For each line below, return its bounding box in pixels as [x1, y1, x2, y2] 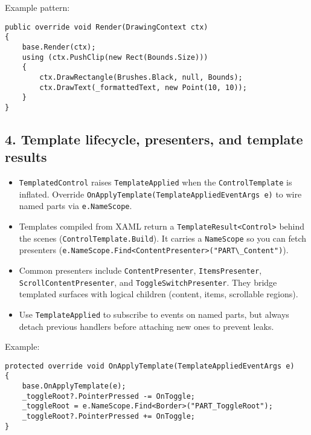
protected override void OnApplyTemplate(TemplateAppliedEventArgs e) [5, 361, 295, 370]
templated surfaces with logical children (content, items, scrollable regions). [19, 288, 298, 300]
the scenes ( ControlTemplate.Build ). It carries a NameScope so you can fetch [19, 231, 307, 244]
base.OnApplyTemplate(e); [22, 382, 126, 391]
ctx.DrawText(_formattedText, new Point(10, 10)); [39, 83, 247, 92]
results [5, 147, 47, 166]
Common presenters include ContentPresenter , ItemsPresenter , [19, 264, 262, 277]
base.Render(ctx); [22, 42, 96, 51]
